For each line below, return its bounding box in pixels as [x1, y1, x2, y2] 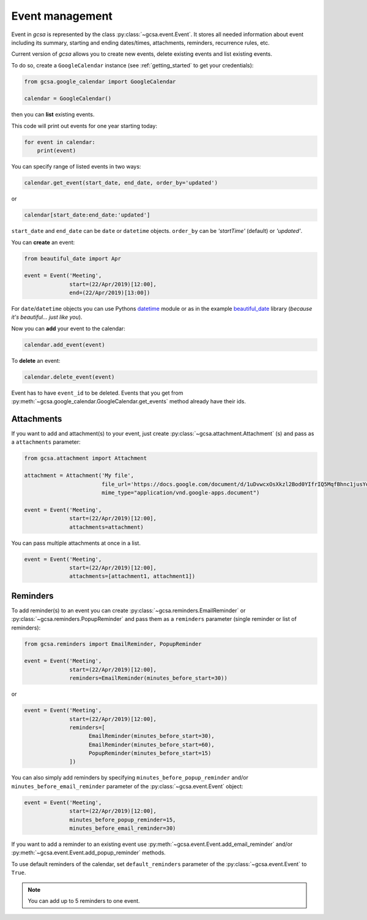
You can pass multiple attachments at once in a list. [11, 539, 141, 547]
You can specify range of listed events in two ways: [11, 163, 141, 170]
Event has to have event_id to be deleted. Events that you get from [11, 389, 183, 397]
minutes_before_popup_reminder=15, [69, 816, 176, 823]
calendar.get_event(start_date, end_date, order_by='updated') [24, 180, 218, 186]
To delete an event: [11, 357, 61, 364]
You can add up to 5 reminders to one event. [28, 897, 140, 904]
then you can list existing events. [11, 111, 95, 118]
